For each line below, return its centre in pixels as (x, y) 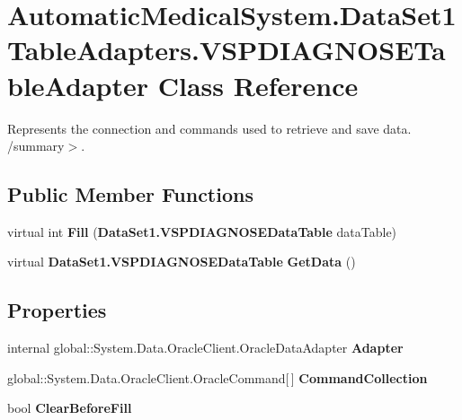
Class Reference (258, 85)
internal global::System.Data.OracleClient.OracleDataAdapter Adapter (205, 348)
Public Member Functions (130, 194)
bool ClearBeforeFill (70, 408)
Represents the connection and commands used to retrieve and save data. (209, 128)
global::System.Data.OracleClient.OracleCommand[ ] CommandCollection (218, 377)
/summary (36, 146)
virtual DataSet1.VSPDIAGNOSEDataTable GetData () (182, 262)
